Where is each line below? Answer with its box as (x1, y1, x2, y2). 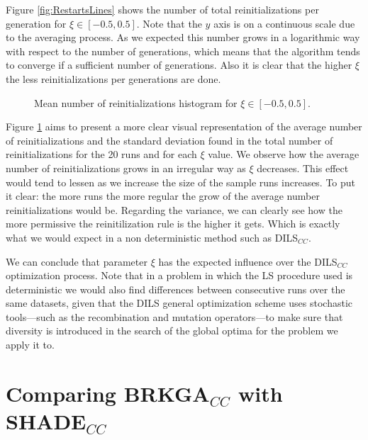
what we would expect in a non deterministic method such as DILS (6, 230, 299, 244)
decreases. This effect (257, 160, 349, 175)
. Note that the (136, 16, 202, 30)
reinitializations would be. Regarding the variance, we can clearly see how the (6, 202, 342, 217)
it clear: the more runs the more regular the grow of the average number (6, 188, 320, 203)
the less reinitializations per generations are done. (6, 71, 221, 86)
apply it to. (6, 337, 55, 352)
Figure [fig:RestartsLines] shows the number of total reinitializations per (6, 2, 319, 16)
